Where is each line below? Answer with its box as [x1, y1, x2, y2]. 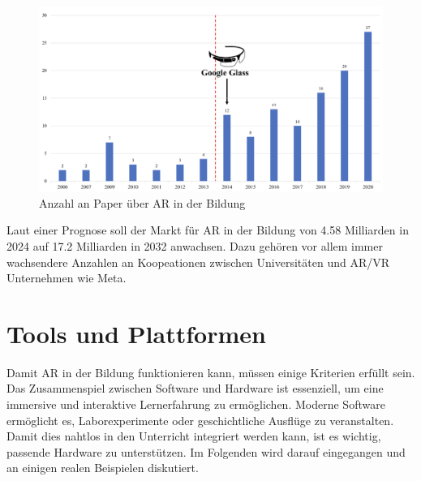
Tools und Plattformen [6, 316, 266, 350]
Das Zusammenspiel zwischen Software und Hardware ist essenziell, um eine [6, 380, 384, 397]
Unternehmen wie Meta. [6, 269, 127, 286]
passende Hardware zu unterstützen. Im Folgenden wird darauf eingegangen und [6, 443, 406, 460]
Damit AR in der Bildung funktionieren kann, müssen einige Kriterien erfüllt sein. [6, 363, 415, 380]
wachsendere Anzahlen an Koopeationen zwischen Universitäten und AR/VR [6, 253, 390, 270]
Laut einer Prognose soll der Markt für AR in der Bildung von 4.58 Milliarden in [6, 221, 409, 238]
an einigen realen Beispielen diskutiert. [6, 459, 199, 476]
